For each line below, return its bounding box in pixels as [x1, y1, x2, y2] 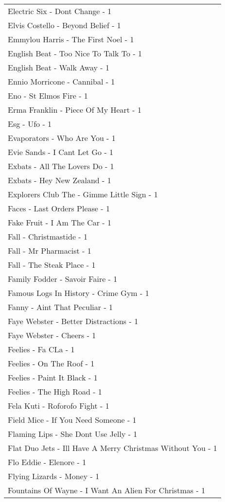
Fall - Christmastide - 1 [8, 231, 87, 242]
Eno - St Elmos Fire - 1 [8, 90, 88, 101]
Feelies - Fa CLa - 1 [8, 344, 75, 355]
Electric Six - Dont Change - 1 [8, 5, 112, 17]
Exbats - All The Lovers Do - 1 [8, 160, 114, 172]
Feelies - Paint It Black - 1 [8, 372, 98, 383]
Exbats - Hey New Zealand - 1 [8, 174, 111, 186]
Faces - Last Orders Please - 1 [8, 203, 110, 214]
